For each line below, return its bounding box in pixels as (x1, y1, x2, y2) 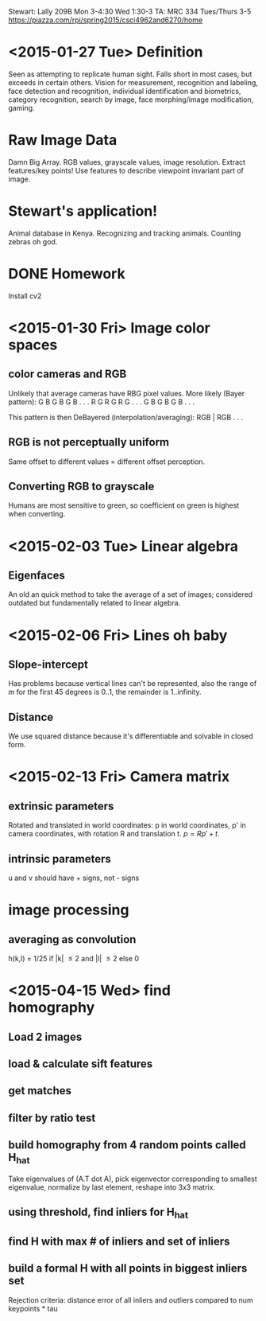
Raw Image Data (8, 131, 118, 150)
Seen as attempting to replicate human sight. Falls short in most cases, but (8, 69, 253, 79)
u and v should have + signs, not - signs (8, 873, 140, 883)
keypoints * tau (8, 1303, 58, 1313)
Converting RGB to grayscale (8, 479, 155, 493)
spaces (8, 336, 58, 353)
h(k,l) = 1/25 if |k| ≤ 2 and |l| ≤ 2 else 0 (8, 954, 140, 963)
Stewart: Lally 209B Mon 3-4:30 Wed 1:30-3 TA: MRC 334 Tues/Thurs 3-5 (8, 7, 252, 16)
